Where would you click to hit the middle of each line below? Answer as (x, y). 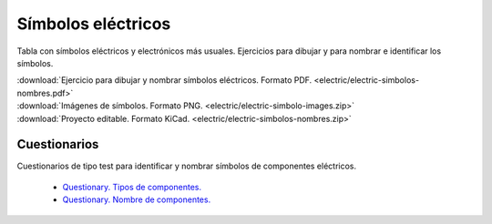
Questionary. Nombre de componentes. (137, 199)
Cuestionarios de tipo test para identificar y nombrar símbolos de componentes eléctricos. (187, 166)
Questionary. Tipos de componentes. (132, 187)
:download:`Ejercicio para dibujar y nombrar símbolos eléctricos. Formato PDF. (164, 80)
